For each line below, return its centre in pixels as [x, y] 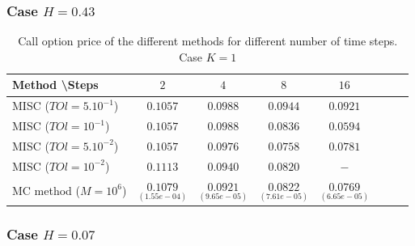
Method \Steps [55, 85]
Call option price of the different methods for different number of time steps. [208, 41]
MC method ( [46, 190]
